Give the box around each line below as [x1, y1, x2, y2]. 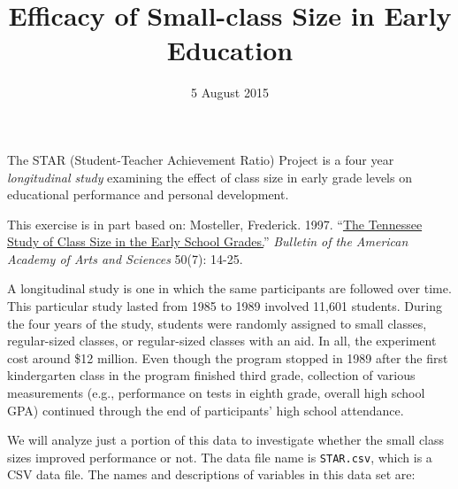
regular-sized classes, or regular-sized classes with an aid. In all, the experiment [7, 331, 437, 350]
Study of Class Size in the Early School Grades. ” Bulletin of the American [7, 232, 408, 251]
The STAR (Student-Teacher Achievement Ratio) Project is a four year [7, 150, 394, 168]
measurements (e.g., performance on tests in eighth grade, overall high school [7, 384, 425, 402]
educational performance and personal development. [7, 185, 289, 204]
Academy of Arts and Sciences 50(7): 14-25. [7, 249, 243, 268]
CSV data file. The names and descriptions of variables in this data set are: [7, 465, 416, 484]
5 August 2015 [191, 83, 269, 102]
